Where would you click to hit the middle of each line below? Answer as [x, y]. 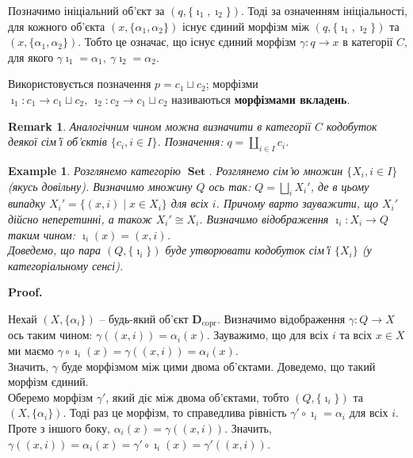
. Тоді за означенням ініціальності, [324, 10]
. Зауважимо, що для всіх [268, 335]
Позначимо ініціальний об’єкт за [86, 10]
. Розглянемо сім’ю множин [276, 170]
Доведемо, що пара [54, 250]
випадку [27, 203]
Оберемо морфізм [51, 397]
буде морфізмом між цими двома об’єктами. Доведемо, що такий [218, 366]
